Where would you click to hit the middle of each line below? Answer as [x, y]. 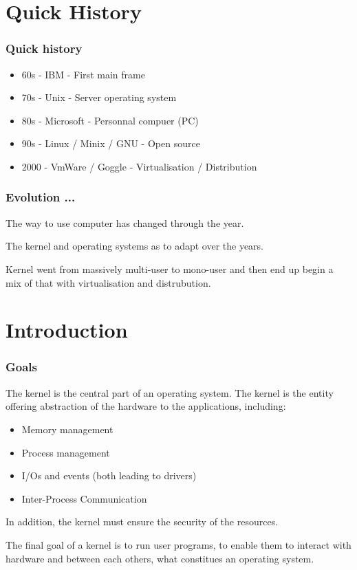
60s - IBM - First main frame [83, 74]
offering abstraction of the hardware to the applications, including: [146, 406]
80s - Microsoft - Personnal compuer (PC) [110, 120]
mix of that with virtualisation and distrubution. [108, 282]
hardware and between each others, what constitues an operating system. [160, 558]
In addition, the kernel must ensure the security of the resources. [142, 522]
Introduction [67, 330]
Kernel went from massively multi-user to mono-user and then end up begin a [170, 268]
